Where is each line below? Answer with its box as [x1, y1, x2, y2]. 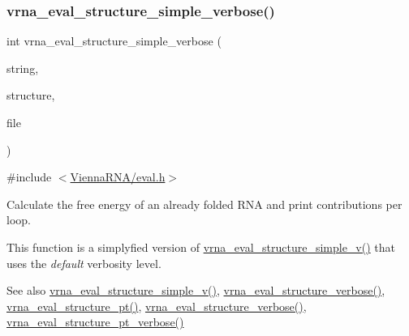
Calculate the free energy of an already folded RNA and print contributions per [6, 195, 403, 212]
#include [6, 168, 52, 185]
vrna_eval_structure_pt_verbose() [6, 313, 184, 330]
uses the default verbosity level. [6, 254, 161, 271]
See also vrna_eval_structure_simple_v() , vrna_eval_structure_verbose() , [6, 282, 385, 299]
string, [6, 59, 39, 76]
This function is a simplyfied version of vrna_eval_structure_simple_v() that [6, 238, 395, 255]
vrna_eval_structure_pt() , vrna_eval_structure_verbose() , [6, 297, 307, 314]
